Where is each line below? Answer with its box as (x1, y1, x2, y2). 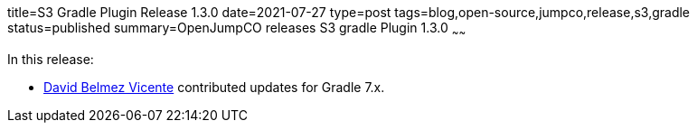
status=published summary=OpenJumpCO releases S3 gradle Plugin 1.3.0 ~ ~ (7, 20, 466, 39)
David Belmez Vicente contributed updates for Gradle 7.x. (43, 79, 385, 95)
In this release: (7, 51, 94, 67)
